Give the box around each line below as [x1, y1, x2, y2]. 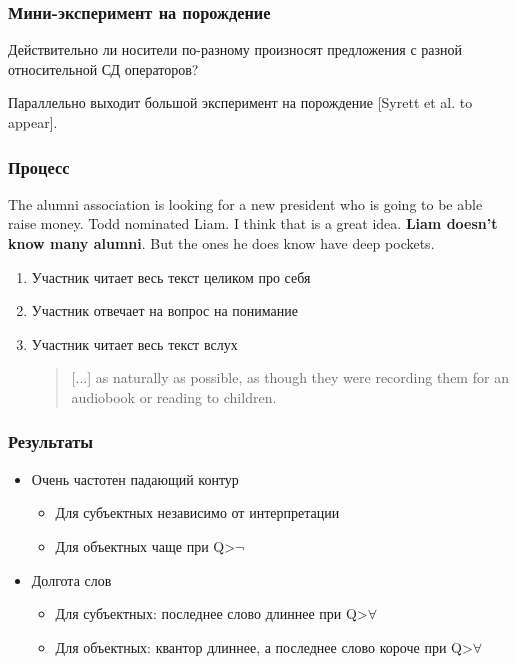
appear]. [8, 112, 58, 132]
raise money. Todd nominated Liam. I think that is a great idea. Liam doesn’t [8, 213, 498, 234]
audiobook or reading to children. [71, 386, 277, 407]
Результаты [8, 429, 94, 454]
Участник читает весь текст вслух [31, 333, 238, 354]
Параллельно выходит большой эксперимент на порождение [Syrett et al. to [8, 92, 473, 113]
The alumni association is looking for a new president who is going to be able [8, 193, 483, 214]
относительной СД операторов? [8, 58, 199, 79]
